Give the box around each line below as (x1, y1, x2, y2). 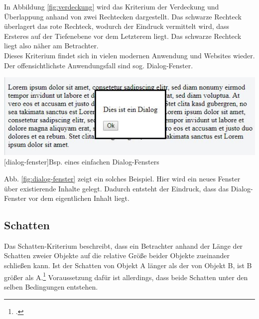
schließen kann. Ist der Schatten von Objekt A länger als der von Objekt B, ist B (4, 260, 252, 271)
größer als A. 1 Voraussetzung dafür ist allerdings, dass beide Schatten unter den (4, 270, 248, 282)
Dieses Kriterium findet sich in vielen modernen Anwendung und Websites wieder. (4, 50, 255, 60)
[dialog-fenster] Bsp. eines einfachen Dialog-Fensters (4, 157, 159, 167)
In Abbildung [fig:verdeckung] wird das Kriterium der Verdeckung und (4, 1, 219, 11)
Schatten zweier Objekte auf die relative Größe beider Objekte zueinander (4, 250, 230, 261)
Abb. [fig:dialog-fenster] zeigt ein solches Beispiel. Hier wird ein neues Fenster (4, 173, 241, 183)
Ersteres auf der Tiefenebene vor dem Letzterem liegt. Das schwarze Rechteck (4, 30, 242, 41)
